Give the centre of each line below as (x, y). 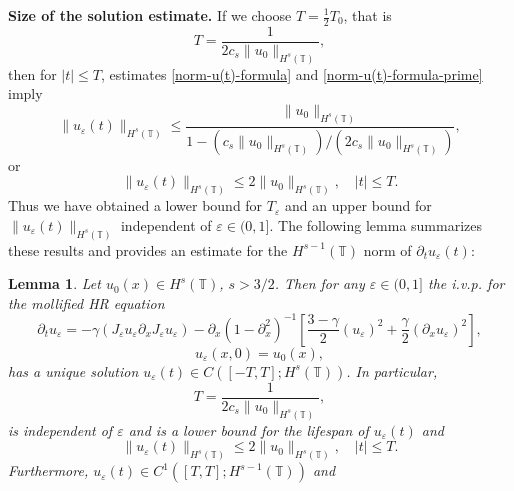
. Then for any (319, 283)
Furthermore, (48, 470)
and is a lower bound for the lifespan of (248, 429)
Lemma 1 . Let (54, 283)
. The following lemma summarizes (375, 224)
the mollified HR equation (86, 302)
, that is (367, 15)
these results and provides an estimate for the (148, 249)
